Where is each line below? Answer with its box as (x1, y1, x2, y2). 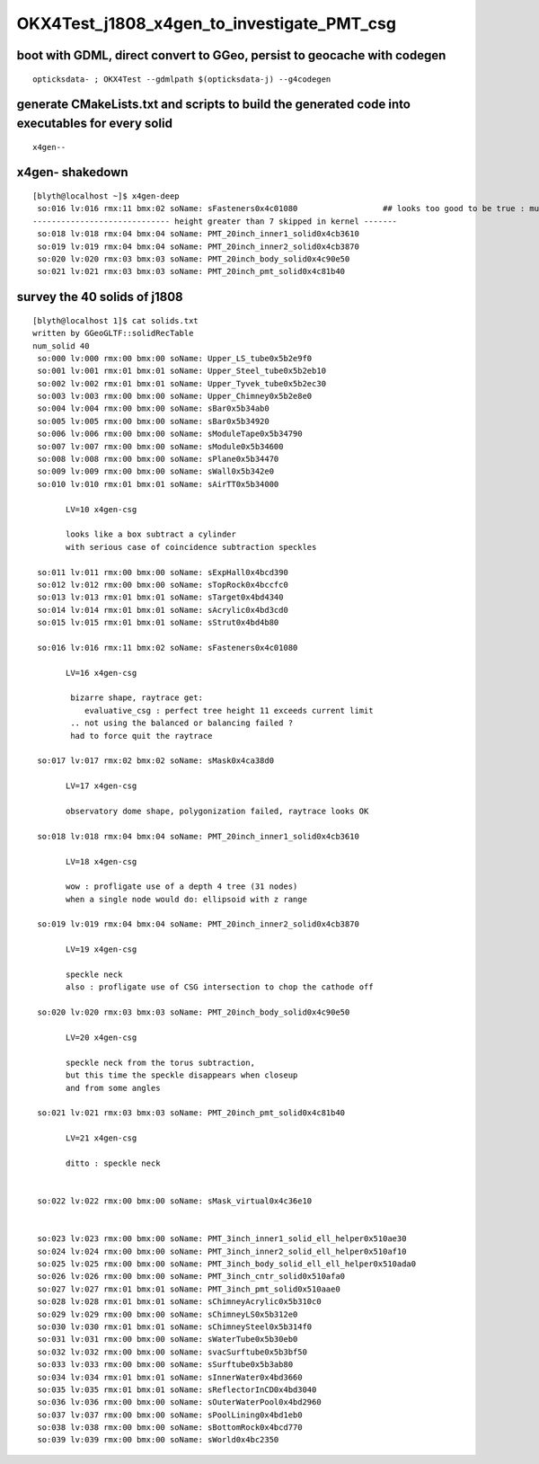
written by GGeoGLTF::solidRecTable (32, 328, 194, 339)
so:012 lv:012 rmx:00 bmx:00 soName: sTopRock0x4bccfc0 (37, 580, 289, 590)
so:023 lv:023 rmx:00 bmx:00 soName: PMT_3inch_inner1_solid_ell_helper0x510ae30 (37, 1234, 407, 1244)
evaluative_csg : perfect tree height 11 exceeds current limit (84, 705, 374, 715)
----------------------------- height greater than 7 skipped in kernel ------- (32, 216, 398, 226)
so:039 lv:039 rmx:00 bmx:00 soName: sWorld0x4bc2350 (37, 1434, 279, 1445)
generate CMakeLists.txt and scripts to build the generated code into (16, 97, 411, 112)
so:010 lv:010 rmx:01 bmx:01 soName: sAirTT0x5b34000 (37, 479, 279, 489)
